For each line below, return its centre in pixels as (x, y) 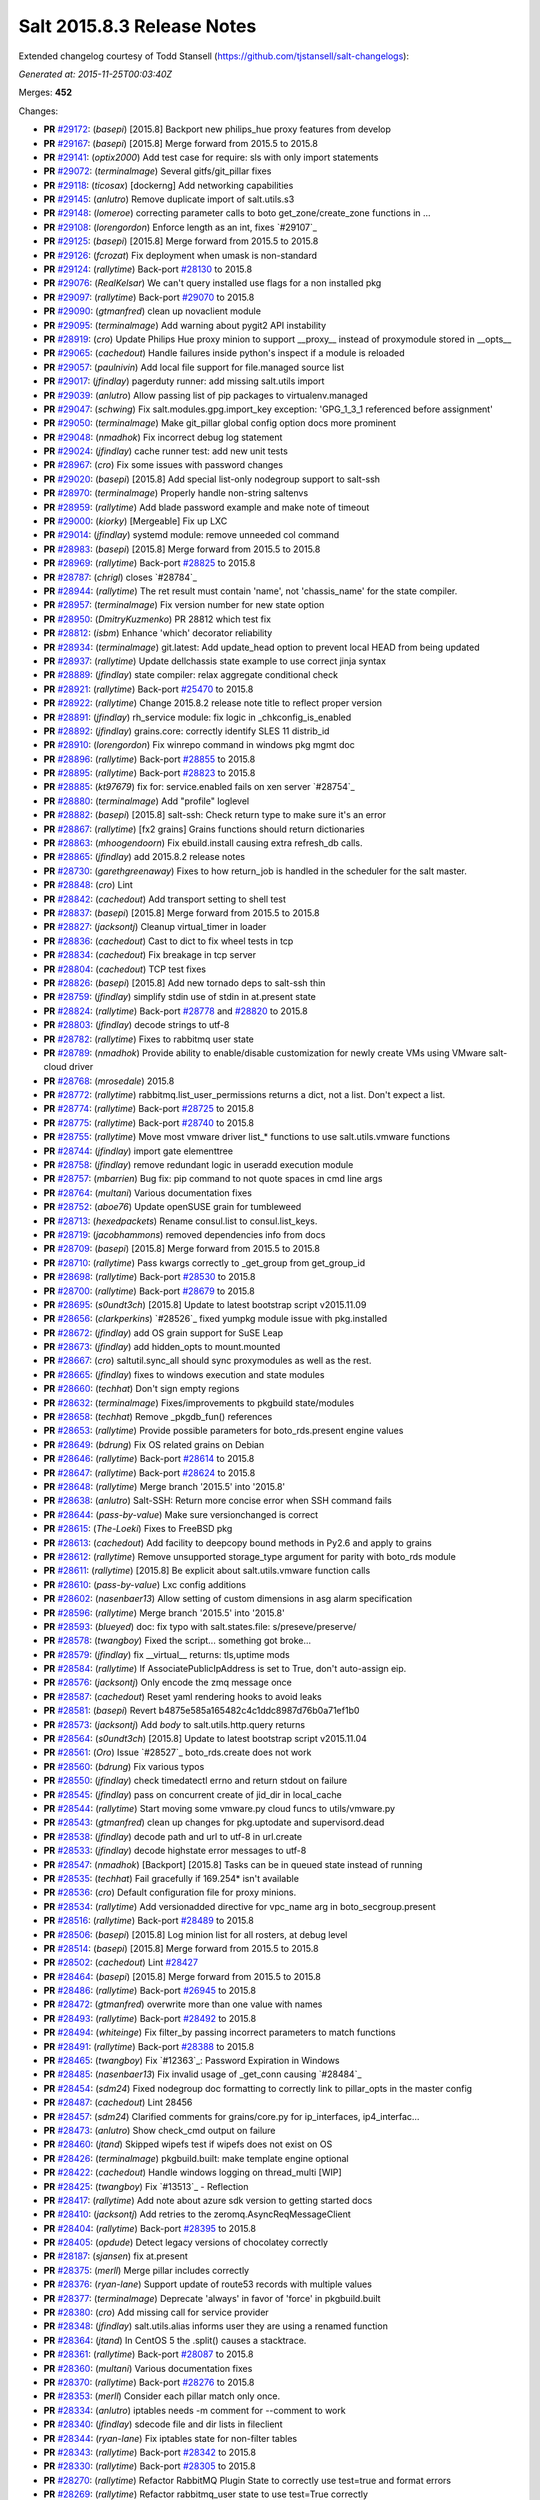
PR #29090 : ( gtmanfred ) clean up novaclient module (152, 311)
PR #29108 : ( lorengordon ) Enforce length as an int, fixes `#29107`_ (180, 227)
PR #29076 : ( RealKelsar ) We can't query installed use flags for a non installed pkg (212, 283)
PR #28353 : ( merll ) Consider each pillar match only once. (161, 2396)
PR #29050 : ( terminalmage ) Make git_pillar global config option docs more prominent (220, 423)
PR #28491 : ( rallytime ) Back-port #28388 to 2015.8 (149, 2046)
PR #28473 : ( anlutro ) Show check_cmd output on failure (159, 2130)
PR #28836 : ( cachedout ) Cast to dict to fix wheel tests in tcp (168, 941)
